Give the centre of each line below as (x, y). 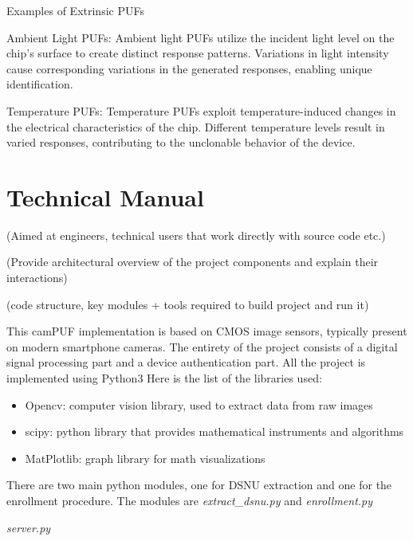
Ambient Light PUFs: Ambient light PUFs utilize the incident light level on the (201, 37)
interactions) (37, 278)
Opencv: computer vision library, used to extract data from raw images (199, 404)
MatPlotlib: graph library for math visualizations (145, 458)
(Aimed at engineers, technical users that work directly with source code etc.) (196, 235)
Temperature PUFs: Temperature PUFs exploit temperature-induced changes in (201, 110)
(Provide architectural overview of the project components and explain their (193, 262)
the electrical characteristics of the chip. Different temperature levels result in (196, 126)
